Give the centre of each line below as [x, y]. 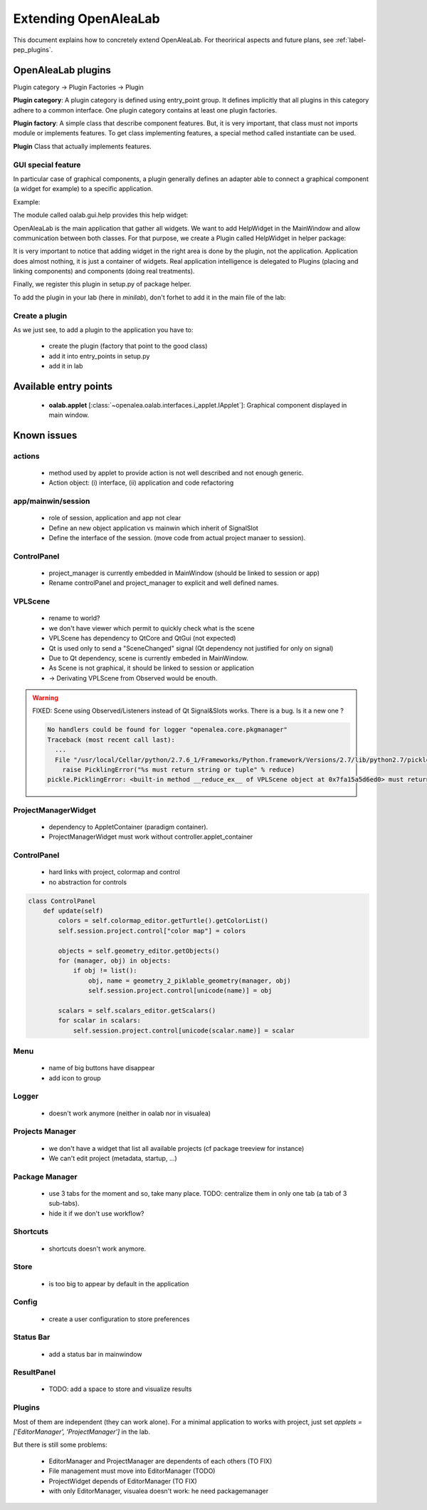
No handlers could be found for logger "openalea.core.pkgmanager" [168, 730]
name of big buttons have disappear [102, 1068]
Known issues [45, 435]
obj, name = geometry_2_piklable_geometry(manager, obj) [189, 981]
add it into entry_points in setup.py [99, 356]
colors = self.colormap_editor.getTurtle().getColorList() [163, 921]
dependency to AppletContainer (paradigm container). [128, 827]
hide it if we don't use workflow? [96, 1213]
